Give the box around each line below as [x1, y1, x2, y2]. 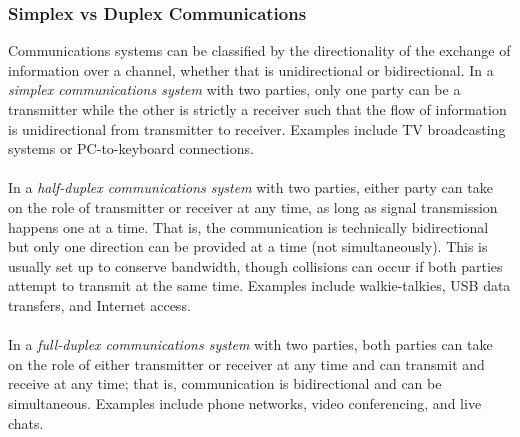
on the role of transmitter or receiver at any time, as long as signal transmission [8, 196, 498, 217]
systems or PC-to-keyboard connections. [8, 138, 254, 159]
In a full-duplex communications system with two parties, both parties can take [8, 334, 493, 355]
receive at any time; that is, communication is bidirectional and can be [8, 373, 442, 394]
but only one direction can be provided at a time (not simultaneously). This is [8, 236, 488, 257]
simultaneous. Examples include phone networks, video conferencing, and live [8, 392, 482, 413]
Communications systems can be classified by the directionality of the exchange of [8, 40, 511, 61]
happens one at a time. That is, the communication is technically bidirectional [8, 216, 489, 237]
